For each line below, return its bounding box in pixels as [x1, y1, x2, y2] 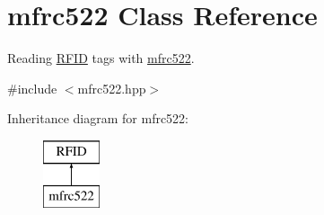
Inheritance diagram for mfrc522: [7, 109, 189, 128]
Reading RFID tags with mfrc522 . [7, 49, 195, 67]
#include [7, 78, 57, 97]
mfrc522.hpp [77, 78, 146, 97]
